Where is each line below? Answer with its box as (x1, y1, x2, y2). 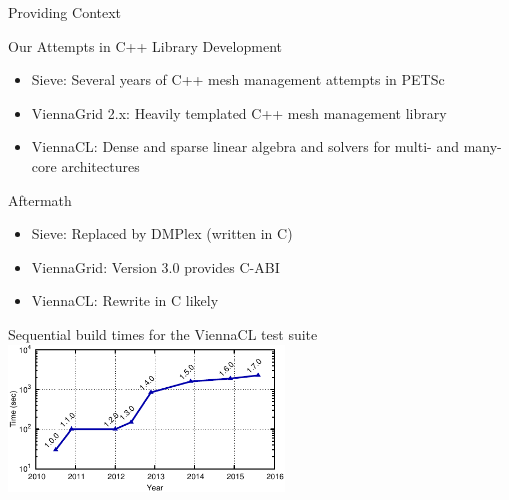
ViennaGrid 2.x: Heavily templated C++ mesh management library (31, 102, 447, 123)
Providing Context (8, 2, 122, 22)
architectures (61, 155, 140, 176)
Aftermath (8, 189, 72, 210)
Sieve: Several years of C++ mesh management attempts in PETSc (31, 69, 445, 90)
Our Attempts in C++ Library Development (8, 35, 282, 56)
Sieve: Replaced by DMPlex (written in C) (31, 223, 293, 244)
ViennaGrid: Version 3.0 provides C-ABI (31, 256, 280, 277)
